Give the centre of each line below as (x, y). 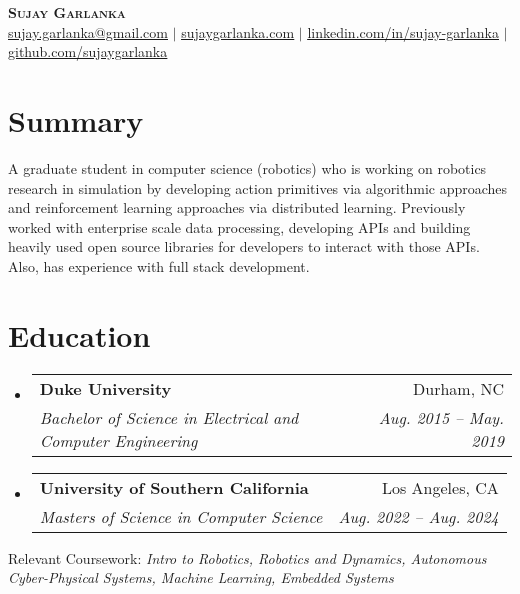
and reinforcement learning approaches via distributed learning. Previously (237, 207)
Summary (76, 119)
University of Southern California (174, 487)
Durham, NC (458, 388)
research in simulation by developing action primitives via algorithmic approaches (258, 187)
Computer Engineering (118, 440)
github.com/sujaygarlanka (88, 51)
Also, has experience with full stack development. (159, 265)
